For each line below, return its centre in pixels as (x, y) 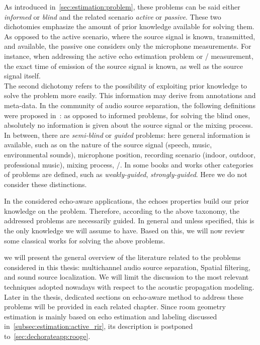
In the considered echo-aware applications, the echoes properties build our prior (127, 201)
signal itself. (22, 76)
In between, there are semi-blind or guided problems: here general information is (127, 135)
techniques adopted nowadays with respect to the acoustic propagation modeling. (129, 287)
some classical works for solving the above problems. (85, 240)
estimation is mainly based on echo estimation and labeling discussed (111, 316)
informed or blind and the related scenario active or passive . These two (113, 16)
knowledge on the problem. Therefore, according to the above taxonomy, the (122, 210)
